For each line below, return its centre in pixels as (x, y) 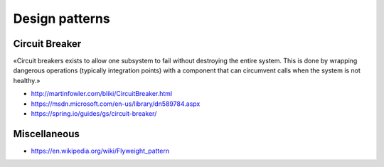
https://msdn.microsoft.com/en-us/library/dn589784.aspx (116, 104)
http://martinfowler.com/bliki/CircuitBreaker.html (102, 94)
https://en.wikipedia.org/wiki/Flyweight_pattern (100, 151)
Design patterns (62, 18)
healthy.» (27, 80)
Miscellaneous (46, 134)
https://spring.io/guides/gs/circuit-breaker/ (94, 114)
